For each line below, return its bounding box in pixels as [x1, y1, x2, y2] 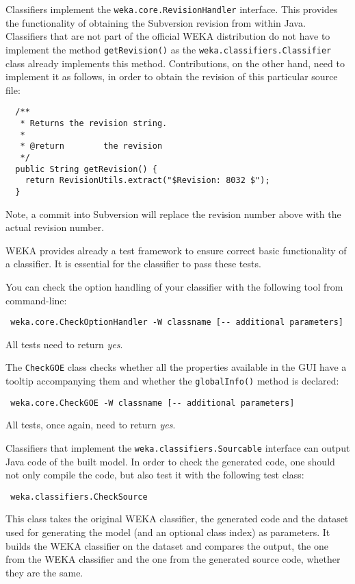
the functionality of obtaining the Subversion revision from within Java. [5, 15, 306, 29]
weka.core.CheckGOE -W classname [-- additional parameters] [10, 398, 295, 408]
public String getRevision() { [15, 164, 157, 174]
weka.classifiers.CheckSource [10, 491, 148, 502]
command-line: [5, 293, 67, 307]
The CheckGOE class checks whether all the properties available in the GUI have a [5, 360, 347, 374]
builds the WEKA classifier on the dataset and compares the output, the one [5, 538, 328, 552]
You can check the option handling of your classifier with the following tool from [5, 279, 343, 293]
